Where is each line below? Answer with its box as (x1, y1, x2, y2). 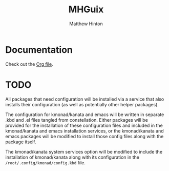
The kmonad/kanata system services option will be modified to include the (5, 148, 163, 155)
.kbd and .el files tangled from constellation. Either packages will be (5, 117, 149, 123)
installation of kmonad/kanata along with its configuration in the (5, 154, 140, 160)
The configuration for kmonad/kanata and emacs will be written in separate (5, 111, 164, 118)
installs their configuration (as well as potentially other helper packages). (5, 101, 159, 107)
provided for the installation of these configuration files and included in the (5, 122, 163, 128)
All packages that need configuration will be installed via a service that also (5, 96, 164, 102)
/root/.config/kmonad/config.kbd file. (5, 159, 86, 165)
